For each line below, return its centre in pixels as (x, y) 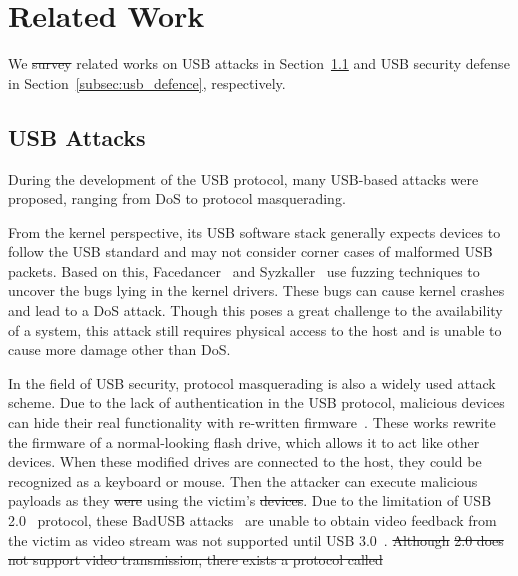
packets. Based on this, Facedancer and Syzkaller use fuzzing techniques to (244, 270)
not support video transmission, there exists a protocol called (195, 559)
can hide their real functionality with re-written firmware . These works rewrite (252, 422)
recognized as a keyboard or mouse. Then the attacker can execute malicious (243, 480)
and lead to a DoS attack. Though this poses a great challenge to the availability (255, 310)
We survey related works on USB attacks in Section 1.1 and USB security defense (259, 63)
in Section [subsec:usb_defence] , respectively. (147, 82)
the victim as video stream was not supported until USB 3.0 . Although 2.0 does (256, 539)
